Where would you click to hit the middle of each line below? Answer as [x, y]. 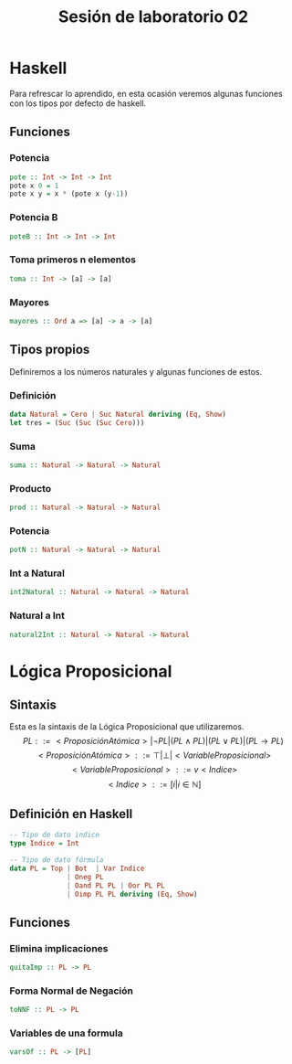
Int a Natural [37, 573]
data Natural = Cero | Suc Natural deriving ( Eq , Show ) [118, 414]
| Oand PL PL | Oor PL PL [116, 885]
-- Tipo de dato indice [55, 835]
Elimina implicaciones [59, 948]
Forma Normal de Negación [72, 991]
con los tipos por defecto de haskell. [78, 103]
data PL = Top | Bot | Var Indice [77, 868]
